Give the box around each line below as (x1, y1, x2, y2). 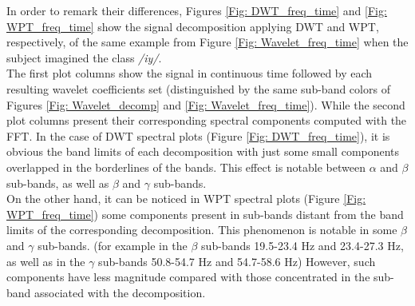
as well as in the (6, 252, 85, 269)
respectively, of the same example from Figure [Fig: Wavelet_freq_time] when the (6, 34, 409, 50)
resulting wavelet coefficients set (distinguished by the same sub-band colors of (6, 80, 390, 97)
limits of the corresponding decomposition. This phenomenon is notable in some (6, 221, 397, 238)
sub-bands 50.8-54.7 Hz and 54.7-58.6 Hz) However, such (98, 252, 376, 269)
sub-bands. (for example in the (38, 236, 188, 253)
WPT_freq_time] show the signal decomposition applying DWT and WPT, (6, 18, 379, 34)
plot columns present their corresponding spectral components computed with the (6, 112, 407, 129)
